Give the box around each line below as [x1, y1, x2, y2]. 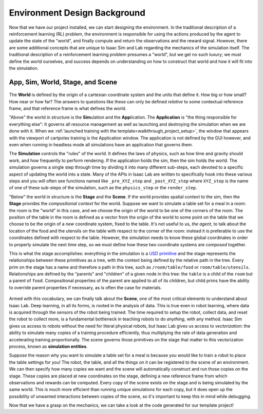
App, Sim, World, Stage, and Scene [9, 78, 117, 86]
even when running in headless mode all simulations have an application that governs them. [9, 142, 193, 148]
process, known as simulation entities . [9, 343, 88, 349]
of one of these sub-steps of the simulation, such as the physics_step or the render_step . [9, 185, 197, 191]
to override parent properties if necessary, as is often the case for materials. [9, 284, 162, 290]
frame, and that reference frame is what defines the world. [9, 105, 127, 112]
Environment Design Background [9, 7, 146, 18]
